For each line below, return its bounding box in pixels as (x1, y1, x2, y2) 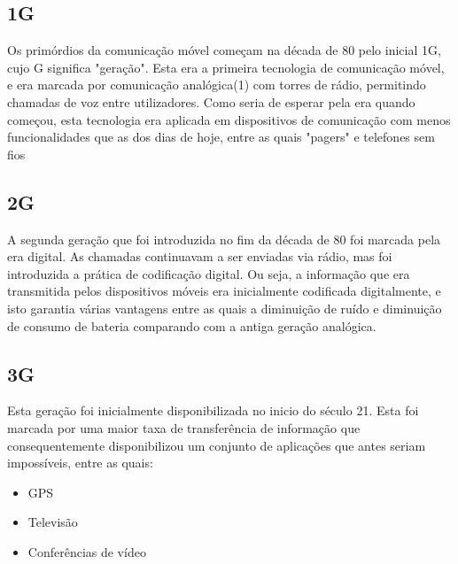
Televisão (27, 513, 78, 531)
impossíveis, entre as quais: (7, 453, 153, 472)
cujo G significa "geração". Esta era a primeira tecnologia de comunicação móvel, (7, 58, 445, 76)
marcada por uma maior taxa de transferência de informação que (7, 418, 361, 437)
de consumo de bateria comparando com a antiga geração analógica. (7, 316, 376, 335)
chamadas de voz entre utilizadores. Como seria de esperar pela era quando (7, 92, 415, 111)
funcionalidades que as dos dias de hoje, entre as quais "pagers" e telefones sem (7, 127, 435, 146)
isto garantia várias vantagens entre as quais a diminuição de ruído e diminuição (7, 298, 442, 317)
